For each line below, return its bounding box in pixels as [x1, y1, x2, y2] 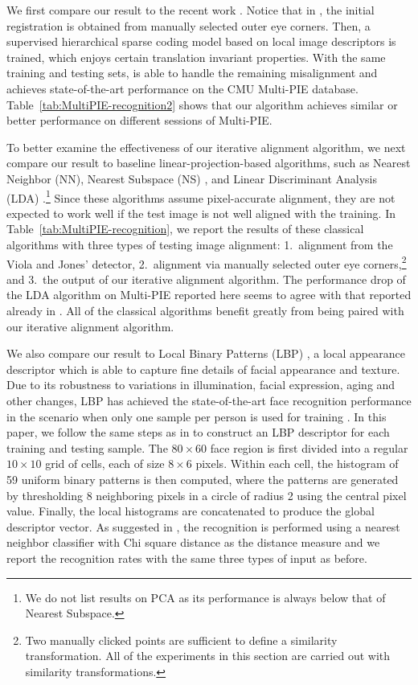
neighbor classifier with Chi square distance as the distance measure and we [6, 534, 380, 551]
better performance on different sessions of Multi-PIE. [6, 112, 273, 129]
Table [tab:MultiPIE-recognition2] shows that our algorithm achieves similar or [6, 96, 398, 113]
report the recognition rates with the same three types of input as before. [6, 549, 367, 566]
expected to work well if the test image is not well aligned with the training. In [6, 204, 395, 221]
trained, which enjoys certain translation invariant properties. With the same [6, 48, 386, 65]
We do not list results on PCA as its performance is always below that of [25, 589, 386, 605]
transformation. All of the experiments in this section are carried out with [25, 647, 391, 664]
